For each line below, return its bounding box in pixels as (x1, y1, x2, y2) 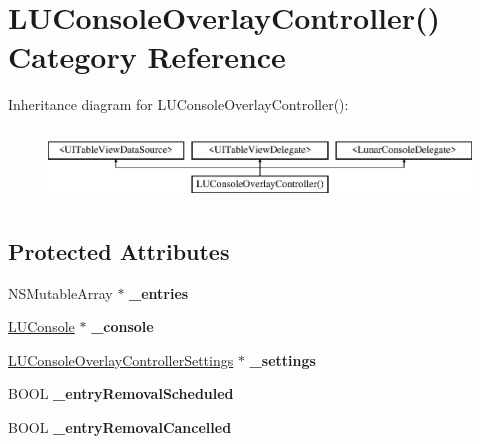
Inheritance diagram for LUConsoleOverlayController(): (8, 94, 349, 115)
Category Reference (8, 36, 286, 77)
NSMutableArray (8, 282, 113, 303)
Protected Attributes (8, 235, 230, 266)
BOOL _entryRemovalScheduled (8, 383, 234, 404)
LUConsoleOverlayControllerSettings (8, 349, 234, 370)
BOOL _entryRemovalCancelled (8, 416, 232, 437)
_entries (129, 282, 189, 303)
